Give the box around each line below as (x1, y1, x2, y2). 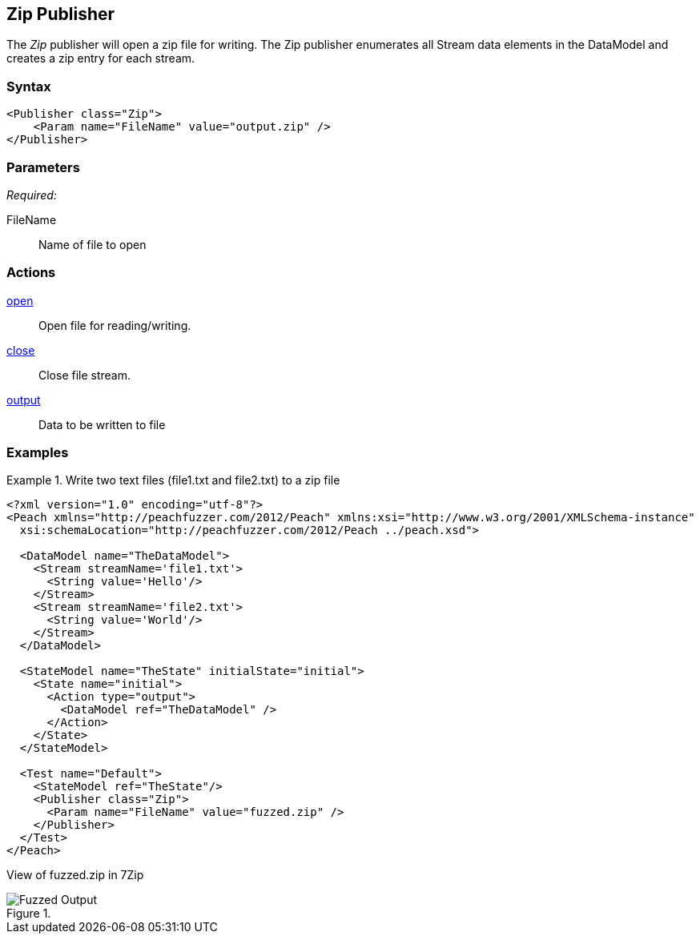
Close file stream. (38, 368, 131, 382)
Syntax (6, 78, 51, 94)
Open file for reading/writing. (38, 318, 191, 332)
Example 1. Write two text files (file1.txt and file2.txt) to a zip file (6, 473, 340, 488)
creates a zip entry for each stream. (6, 51, 195, 66)
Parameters (6, 159, 80, 175)
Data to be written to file (38, 417, 166, 432)
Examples (6, 444, 69, 461)
